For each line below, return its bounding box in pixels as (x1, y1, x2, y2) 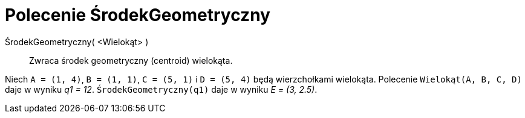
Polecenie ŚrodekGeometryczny (5, 5, 270, 25)
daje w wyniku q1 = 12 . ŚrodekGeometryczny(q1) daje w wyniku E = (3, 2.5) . (5, 84, 318, 95)
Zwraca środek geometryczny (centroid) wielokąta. (29, 55, 233, 66)
